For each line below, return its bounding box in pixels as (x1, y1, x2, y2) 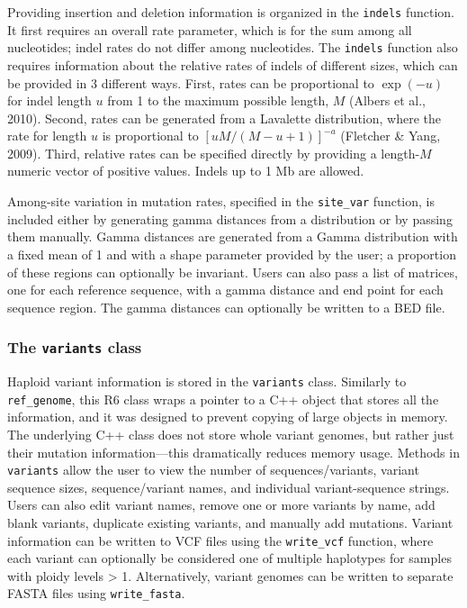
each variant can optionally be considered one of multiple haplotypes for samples (7, 549, 452, 567)
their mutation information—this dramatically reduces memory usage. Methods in (7, 442, 460, 461)
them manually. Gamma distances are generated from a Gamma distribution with (7, 227, 458, 246)
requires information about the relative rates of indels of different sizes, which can (7, 55, 458, 74)
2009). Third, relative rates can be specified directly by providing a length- (7, 143, 420, 162)
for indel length (7, 91, 92, 110)
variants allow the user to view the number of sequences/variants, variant (7, 460, 419, 479)
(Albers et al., (349, 91, 426, 110)
